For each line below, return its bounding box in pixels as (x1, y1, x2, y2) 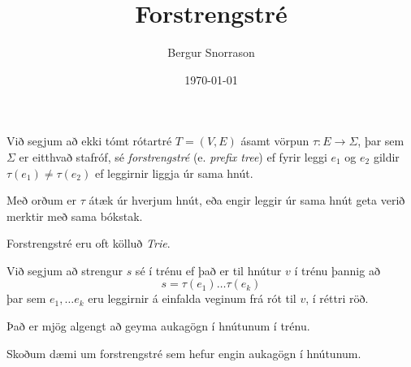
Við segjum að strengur (6, 261, 123, 278)
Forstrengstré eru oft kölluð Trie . (6, 235, 171, 252)
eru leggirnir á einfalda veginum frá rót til (88, 290, 296, 307)
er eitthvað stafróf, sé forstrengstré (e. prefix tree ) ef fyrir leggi (19, 148, 327, 165)
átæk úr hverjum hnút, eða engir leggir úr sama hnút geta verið (89, 192, 405, 209)
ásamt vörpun (240, 132, 309, 149)
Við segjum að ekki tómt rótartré (6, 132, 172, 149)
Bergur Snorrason (167, 44, 255, 61)
